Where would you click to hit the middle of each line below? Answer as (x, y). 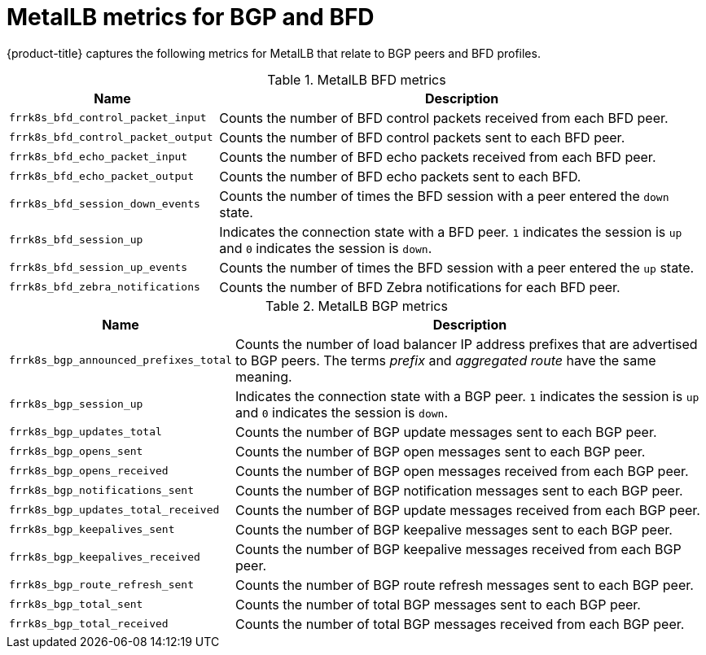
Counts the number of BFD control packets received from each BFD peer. (444, 118)
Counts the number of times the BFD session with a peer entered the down (444, 196)
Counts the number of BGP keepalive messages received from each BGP (458, 549)
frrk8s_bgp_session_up (76, 404)
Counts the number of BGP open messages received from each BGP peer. (462, 471)
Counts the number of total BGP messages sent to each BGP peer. (438, 604)
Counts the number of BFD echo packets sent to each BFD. (400, 176)
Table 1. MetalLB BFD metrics (357, 79)
